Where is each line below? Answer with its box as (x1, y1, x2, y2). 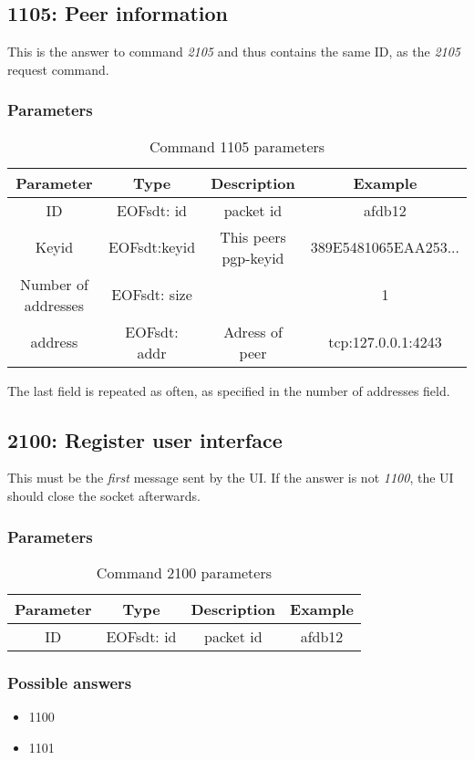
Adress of (223, 320, 283, 342)
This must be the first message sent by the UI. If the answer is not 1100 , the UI (7, 468, 454, 487)
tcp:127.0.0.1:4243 (328, 331, 442, 353)
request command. (7, 59, 109, 78)
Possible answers (7, 671, 132, 693)
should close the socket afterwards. (7, 486, 201, 505)
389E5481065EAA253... (310, 236, 459, 258)
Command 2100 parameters (96, 561, 273, 583)
